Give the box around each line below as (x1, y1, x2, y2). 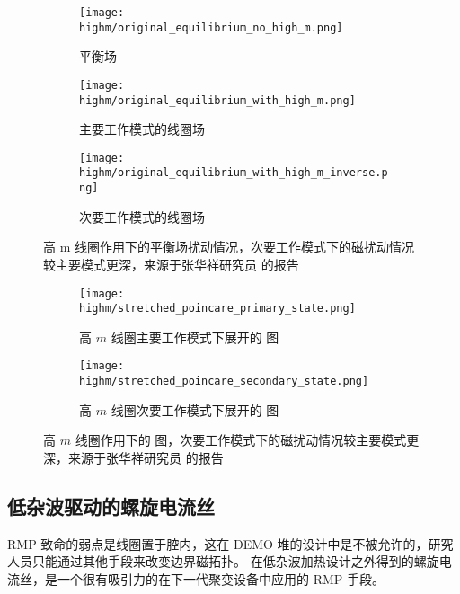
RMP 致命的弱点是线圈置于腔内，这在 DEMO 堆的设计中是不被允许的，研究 (7, 534, 454, 553)
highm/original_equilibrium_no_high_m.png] (79, 21, 343, 34)
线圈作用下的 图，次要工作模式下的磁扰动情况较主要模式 (75, 430, 407, 449)
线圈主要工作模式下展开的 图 (111, 327, 279, 346)
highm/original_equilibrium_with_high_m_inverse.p (79, 166, 388, 180)
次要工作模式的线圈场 (79, 207, 205, 226)
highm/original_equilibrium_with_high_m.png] (79, 93, 356, 107)
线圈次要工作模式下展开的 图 (111, 400, 279, 419)
